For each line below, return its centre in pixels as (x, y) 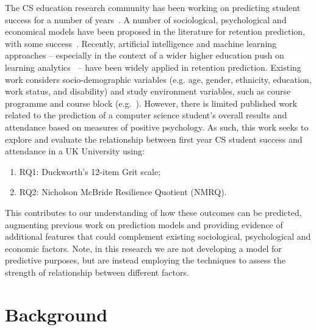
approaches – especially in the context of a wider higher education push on (145, 55)
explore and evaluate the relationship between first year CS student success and (154, 139)
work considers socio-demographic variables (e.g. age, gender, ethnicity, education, (158, 79)
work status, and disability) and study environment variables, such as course (148, 91)
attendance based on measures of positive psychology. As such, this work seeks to (157, 127)
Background (56, 314)
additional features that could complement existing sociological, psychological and (158, 236)
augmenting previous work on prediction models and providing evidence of (144, 224)
